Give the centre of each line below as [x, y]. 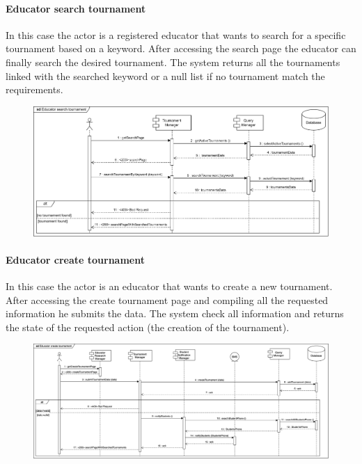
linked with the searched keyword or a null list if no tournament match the [165, 75]
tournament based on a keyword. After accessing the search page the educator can [181, 48]
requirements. [34, 89]
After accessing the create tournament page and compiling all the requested [167, 299]
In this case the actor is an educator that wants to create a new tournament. [169, 286]
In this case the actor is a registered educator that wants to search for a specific [176, 34]
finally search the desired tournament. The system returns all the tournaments [173, 62]
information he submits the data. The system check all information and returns [175, 313]
